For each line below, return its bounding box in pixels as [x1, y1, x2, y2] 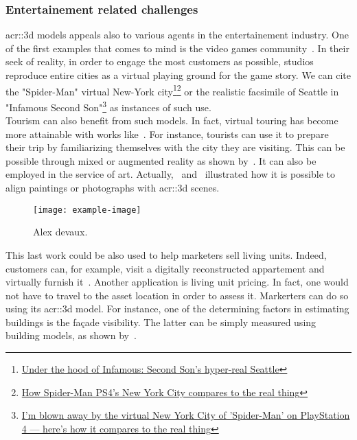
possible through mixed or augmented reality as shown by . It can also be [5, 153, 316, 167]
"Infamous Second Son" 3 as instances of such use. [5, 97, 211, 114]
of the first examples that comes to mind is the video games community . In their [5, 40, 349, 55]
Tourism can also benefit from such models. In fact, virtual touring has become [5, 113, 338, 128]
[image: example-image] [33, 205, 141, 215]
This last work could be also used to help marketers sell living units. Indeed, [5, 247, 327, 262]
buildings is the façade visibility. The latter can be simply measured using [5, 314, 316, 329]
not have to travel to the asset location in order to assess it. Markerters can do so [5, 288, 349, 302]
